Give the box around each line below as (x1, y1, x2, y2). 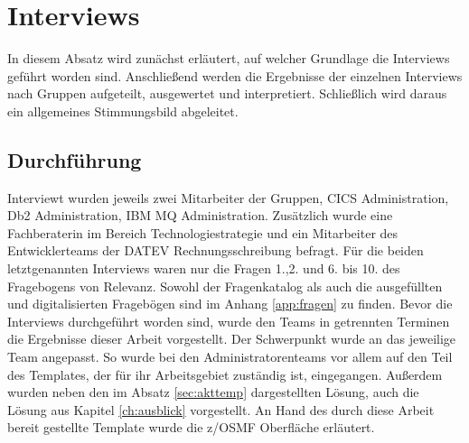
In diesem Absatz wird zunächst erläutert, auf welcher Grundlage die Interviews (7, 49, 450, 68)
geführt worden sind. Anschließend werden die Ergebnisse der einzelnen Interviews (7, 66, 463, 85)
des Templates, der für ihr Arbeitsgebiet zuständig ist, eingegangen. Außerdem (7, 365, 443, 383)
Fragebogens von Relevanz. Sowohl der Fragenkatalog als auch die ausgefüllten (7, 276, 443, 295)
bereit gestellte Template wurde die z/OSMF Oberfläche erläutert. (7, 418, 375, 437)
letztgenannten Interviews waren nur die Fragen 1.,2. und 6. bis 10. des (7, 259, 400, 278)
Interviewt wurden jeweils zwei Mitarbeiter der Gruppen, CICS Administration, (7, 188, 449, 207)
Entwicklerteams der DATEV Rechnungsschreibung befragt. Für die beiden (7, 241, 424, 260)
